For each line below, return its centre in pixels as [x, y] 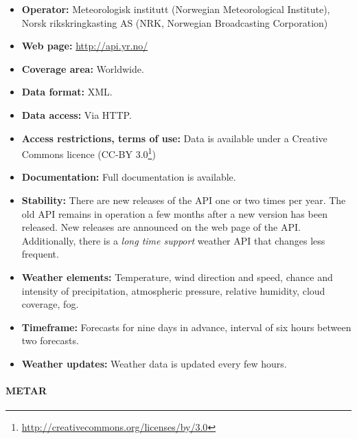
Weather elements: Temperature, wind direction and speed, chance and [177, 277]
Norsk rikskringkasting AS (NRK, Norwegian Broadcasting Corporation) [175, 22]
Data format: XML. [67, 92]
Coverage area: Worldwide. [83, 68]
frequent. [40, 254]
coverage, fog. [50, 304]
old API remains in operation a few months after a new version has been [174, 213]
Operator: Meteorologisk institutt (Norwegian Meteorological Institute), [176, 9]
